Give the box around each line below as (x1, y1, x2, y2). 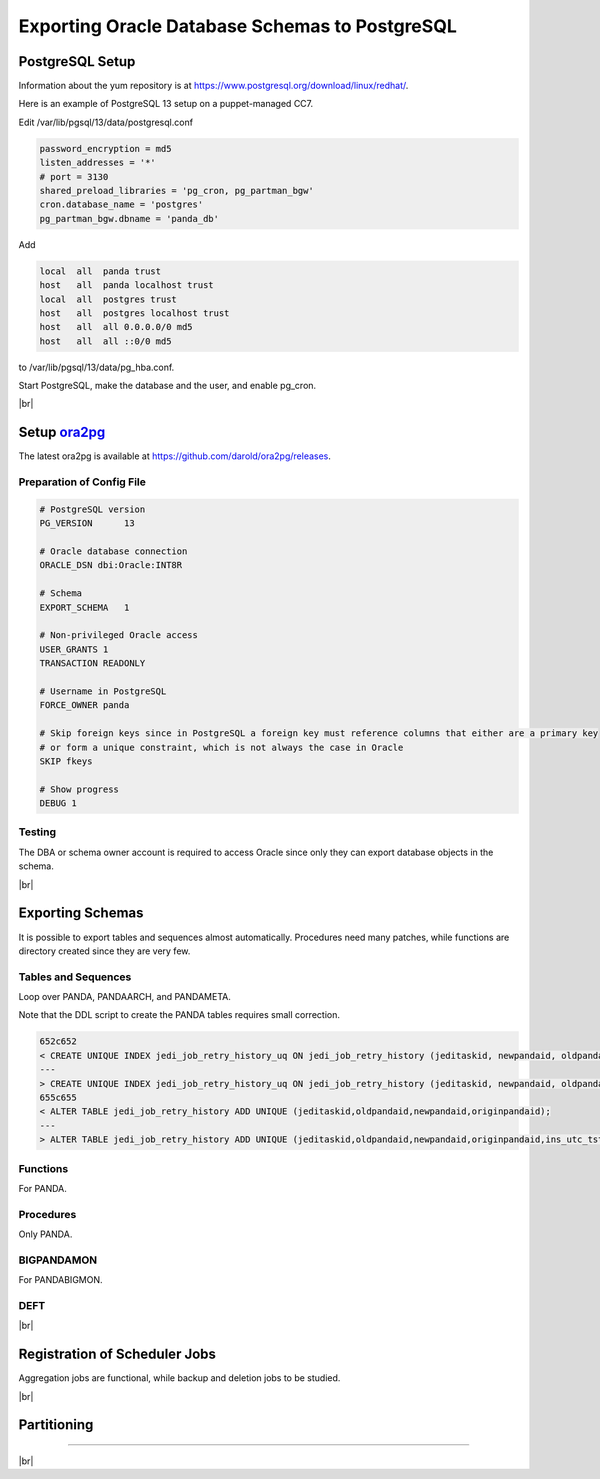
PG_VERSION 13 (39, 518, 135, 529)
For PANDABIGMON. (18, 1274, 104, 1286)
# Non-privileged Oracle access (39, 630, 199, 641)
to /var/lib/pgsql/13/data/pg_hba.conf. (18, 361, 175, 373)
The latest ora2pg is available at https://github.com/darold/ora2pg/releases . (18, 450, 332, 462)
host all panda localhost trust (39, 280, 214, 291)
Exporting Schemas (18, 905, 144, 922)
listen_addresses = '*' (39, 157, 157, 169)
